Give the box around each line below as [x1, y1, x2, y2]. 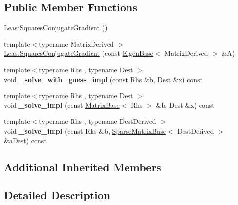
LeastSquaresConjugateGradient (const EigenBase [4, 48, 153, 58]
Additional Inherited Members [4, 159, 161, 174]
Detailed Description [4, 188, 110, 203]
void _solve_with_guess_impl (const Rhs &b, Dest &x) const [4, 74, 203, 84]
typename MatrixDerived [39, 38, 114, 49]
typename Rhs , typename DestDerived [39, 116, 156, 126]
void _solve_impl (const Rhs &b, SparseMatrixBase [4, 125, 166, 136]
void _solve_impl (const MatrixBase [4, 100, 120, 110]
